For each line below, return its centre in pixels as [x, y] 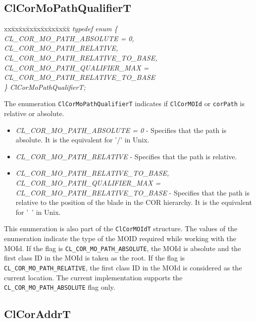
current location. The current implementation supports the [93, 277]
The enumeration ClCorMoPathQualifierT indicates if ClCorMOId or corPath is [125, 103]
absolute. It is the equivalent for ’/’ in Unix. [82, 140]
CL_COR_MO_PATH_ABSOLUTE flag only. [60, 287]
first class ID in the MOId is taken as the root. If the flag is [95, 258]
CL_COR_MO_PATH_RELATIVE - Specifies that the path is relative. [126, 156]
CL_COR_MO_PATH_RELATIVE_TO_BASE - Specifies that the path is [132, 192]
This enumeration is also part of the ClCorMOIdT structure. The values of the [121, 228]
